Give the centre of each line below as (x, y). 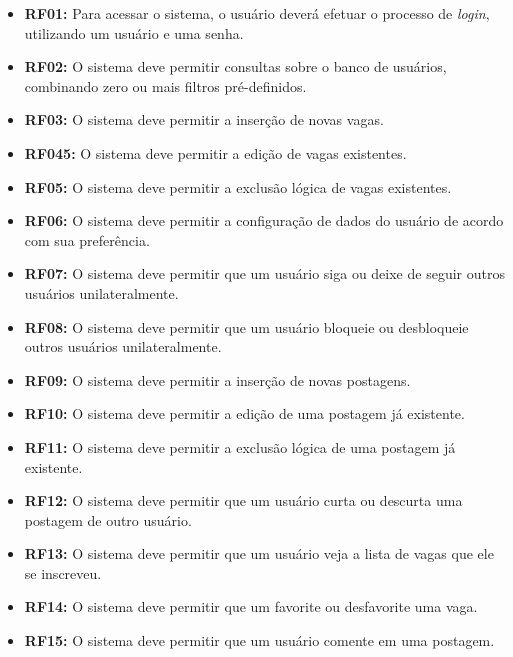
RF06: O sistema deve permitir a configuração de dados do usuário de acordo (264, 220)
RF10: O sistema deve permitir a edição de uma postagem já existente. (244, 413)
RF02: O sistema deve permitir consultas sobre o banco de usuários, (235, 66)
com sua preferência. (87, 239)
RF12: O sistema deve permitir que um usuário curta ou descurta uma (243, 500)
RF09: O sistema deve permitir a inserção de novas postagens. (217, 379)
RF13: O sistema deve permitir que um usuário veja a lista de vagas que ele (259, 553)
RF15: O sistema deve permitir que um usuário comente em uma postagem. (259, 640)
